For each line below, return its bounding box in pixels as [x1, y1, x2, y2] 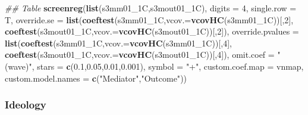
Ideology [5, 97, 46, 112]
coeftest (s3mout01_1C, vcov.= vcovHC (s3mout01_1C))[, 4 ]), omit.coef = [5, 48, 275, 61]
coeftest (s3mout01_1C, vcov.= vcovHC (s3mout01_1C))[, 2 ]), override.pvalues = [5, 25, 299, 38]
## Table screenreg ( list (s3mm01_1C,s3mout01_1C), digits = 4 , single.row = [5, 2, 297, 14]
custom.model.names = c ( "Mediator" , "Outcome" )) [5, 72, 187, 84]
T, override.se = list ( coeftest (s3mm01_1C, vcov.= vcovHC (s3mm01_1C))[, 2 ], [5, 13, 294, 26]
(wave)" [5, 60, 32, 72]
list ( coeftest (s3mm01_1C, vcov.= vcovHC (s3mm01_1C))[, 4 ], [5, 36, 232, 49]
